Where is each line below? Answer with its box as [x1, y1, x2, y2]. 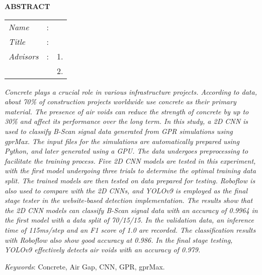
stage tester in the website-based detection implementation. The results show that [5, 195, 253, 205]
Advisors [9, 50, 39, 62]
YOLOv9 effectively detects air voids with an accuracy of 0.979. [5, 244, 201, 255]
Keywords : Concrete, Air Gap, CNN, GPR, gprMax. [5, 261, 165, 271]
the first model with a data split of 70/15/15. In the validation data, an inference [5, 215, 254, 225]
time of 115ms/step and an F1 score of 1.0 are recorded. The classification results [5, 224, 256, 235]
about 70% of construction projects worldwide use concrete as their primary [5, 96, 236, 107]
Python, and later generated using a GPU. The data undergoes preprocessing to [5, 146, 248, 156]
